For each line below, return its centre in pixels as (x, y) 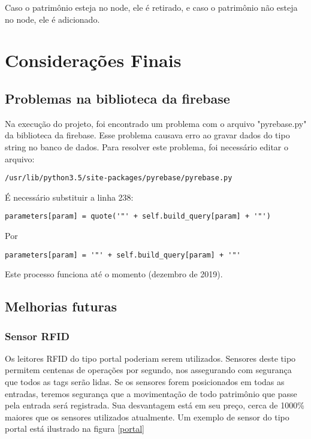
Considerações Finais (93, 60)
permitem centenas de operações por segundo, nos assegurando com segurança (148, 370)
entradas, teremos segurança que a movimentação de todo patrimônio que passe (151, 393)
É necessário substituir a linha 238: (69, 197)
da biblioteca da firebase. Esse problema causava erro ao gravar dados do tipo (147, 135)
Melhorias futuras (61, 306)
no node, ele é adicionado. (52, 19)
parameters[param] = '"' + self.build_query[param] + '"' (123, 255)
